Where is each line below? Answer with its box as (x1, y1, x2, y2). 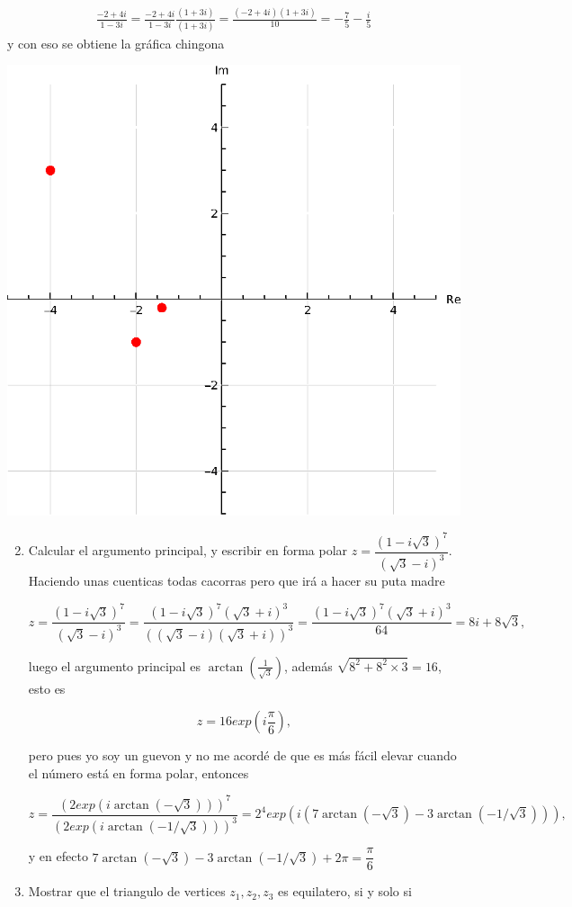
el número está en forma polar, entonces (28, 763, 249, 782)
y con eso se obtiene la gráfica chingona (7, 33, 225, 52)
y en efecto (28, 847, 88, 866)
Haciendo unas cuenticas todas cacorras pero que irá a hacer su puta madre (28, 571, 445, 590)
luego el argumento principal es (28, 656, 201, 675)
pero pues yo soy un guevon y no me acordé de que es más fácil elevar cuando (28, 746, 457, 765)
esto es (28, 678, 66, 697)
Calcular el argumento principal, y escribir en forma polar (28, 541, 348, 560)
